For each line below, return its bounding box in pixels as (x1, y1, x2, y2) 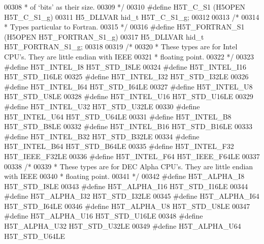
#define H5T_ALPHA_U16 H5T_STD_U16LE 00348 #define (4, 210, 203, 221)
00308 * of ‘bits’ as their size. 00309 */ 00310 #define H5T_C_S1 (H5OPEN (4, 2, 246, 12)
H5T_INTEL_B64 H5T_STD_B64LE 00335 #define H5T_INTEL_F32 (4, 141, 234, 151)
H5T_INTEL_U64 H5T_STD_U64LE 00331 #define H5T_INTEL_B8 (4, 111, 232, 121)
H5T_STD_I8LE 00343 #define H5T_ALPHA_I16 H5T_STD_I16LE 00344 (4, 180, 248, 191)
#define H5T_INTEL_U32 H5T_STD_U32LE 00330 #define (4, 101, 200, 111)
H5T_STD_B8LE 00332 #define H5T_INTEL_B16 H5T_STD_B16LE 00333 (4, 121, 253, 132)
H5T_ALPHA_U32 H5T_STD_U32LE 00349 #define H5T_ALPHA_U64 (4, 221, 241, 231)
